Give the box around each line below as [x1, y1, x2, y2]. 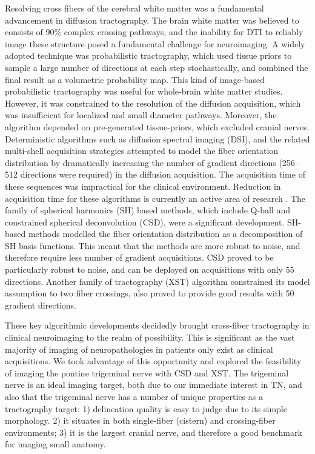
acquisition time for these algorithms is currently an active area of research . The [5, 192, 306, 204]
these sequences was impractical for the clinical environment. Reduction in [5, 179, 281, 192]
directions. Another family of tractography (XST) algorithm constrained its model [5, 275, 310, 287]
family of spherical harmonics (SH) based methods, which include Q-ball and [5, 204, 290, 216]
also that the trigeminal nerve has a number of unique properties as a [5, 390, 263, 402]
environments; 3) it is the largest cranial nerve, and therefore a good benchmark [5, 426, 302, 438]
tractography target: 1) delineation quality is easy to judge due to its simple [5, 402, 287, 415]
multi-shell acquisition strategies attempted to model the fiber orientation [5, 144, 279, 157]
